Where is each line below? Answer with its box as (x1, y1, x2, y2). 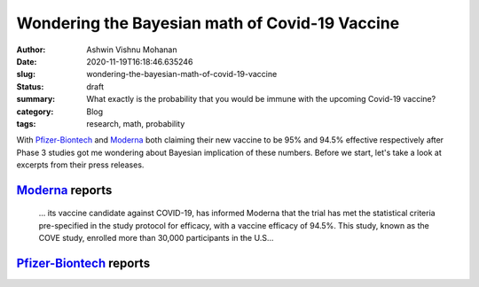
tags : (16, 118, 36, 128)
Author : (16, 44, 46, 55)
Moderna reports (16, 182, 113, 198)
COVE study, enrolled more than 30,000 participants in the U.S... (38, 233, 274, 244)
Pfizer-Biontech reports (16, 256, 151, 271)
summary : (16, 94, 56, 105)
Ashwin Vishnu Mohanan (86, 44, 177, 55)
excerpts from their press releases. (16, 159, 145, 170)
